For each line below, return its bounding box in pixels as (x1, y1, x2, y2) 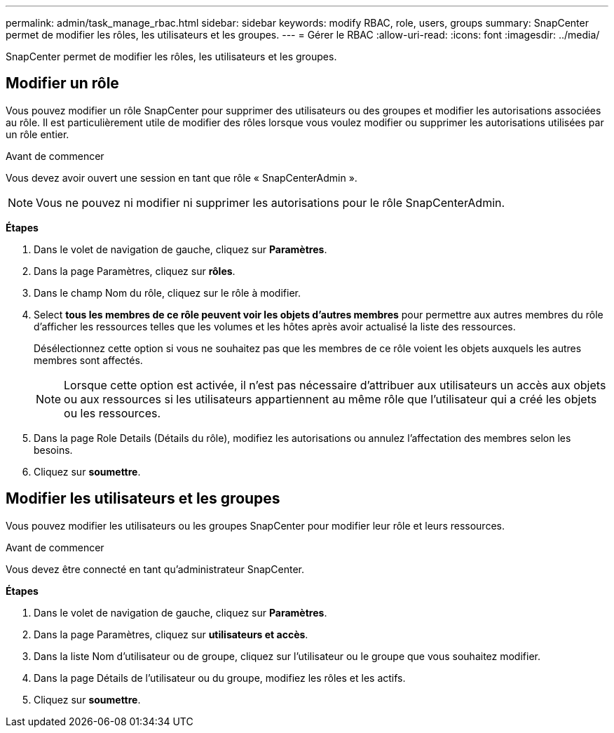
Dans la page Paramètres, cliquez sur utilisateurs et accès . (34, 628, 308, 640)
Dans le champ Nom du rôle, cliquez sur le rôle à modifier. (34, 286, 301, 299)
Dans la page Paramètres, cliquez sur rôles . (34, 264, 236, 277)
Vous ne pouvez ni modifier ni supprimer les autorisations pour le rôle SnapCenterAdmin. (36, 195, 505, 210)
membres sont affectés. (34, 354, 143, 366)
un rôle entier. (6, 128, 69, 140)
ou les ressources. (64, 405, 161, 420)
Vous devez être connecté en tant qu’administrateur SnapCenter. (6, 563, 305, 575)
